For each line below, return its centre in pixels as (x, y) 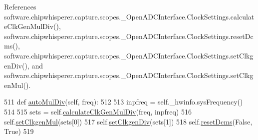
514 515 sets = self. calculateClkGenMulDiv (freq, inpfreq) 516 (98, 111)
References (20, 6)
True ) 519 (19, 131)
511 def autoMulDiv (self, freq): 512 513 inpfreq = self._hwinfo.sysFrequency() (124, 102)
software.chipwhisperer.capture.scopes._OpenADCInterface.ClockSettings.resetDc (129, 36)
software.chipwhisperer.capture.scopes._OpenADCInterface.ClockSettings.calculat (129, 16)
